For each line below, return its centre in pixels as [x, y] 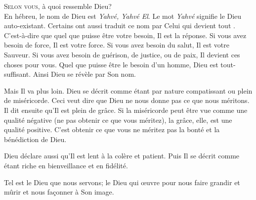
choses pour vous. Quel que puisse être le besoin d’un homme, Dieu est [111, 64]
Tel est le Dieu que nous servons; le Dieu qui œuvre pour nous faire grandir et [122, 182]
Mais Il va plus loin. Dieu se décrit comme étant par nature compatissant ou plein [128, 90]
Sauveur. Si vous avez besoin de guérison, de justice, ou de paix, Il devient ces [122, 54]
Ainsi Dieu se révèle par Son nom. [84, 74]
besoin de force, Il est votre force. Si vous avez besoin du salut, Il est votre [117, 45]
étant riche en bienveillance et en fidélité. [66, 165]
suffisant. [18, 74]
